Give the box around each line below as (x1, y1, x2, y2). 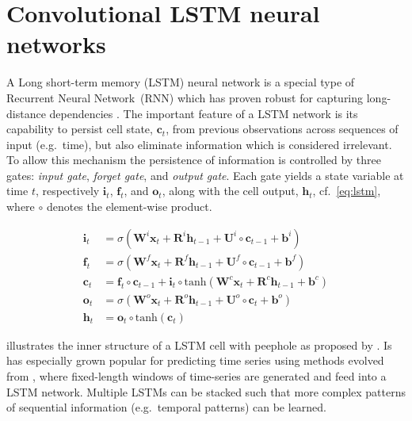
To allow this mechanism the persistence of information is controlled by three (6, 151, 382, 168)
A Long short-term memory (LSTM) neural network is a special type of (6, 74, 355, 90)
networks (6, 28, 106, 60)
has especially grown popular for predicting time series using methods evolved (6, 352, 384, 369)
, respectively (35, 182, 100, 199)
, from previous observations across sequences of (166, 121, 399, 137)
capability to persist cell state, (6, 121, 153, 137)
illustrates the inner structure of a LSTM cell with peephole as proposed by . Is (6, 336, 392, 353)
